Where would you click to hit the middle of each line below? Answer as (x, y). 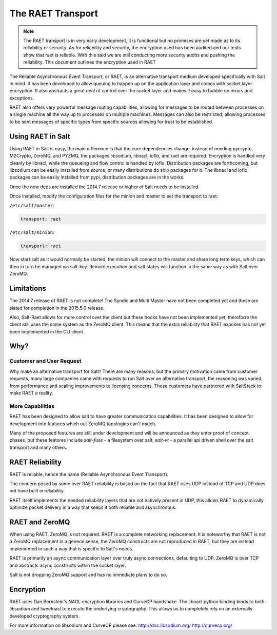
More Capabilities (32, 406)
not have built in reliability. (37, 491)
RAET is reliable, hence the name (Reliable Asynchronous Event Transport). (89, 474)
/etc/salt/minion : (32, 232)
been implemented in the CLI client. (47, 331)
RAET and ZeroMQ (40, 522)
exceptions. (22, 98)
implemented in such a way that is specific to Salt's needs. (71, 548)
